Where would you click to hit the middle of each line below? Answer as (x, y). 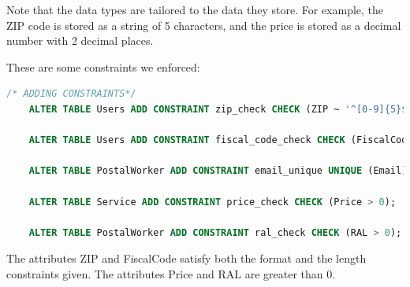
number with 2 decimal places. (80, 40)
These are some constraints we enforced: (103, 66)
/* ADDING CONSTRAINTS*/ (71, 94)
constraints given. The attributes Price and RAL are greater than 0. (171, 273)
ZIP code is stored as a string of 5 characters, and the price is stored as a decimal (204, 25)
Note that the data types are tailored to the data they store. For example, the (195, 9)
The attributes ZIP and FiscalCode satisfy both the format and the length (186, 258)
